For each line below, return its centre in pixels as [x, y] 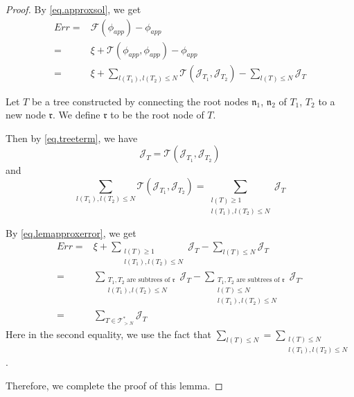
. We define [77, 115]
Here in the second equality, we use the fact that [108, 334]
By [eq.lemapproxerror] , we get [71, 232]
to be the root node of [157, 115]
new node [26, 115]
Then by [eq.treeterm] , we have [72, 138]
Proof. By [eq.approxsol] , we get [73, 9]
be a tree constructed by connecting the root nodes [140, 101]
